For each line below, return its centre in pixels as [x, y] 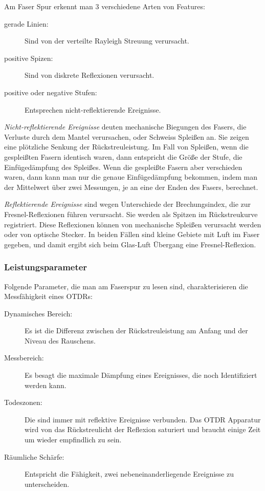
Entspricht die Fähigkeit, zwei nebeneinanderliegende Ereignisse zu [129, 474]
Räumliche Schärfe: [34, 456]
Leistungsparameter [46, 267]
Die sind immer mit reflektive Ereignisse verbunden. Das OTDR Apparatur [143, 419]
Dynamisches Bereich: [38, 313]
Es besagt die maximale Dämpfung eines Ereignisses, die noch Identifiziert [141, 375]
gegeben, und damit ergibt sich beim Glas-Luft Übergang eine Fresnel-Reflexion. [130, 244]
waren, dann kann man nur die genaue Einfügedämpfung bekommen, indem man [131, 177]
